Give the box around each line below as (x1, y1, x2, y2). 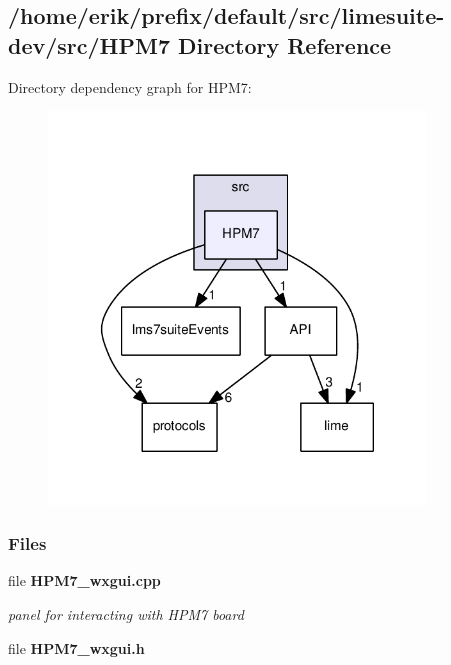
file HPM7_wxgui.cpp (8, 570, 161, 591)
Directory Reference (178, 29, 392, 60)
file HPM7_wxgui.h (8, 637, 145, 658)
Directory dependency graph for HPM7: (8, 76, 252, 97)
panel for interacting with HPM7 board (8, 603, 244, 624)
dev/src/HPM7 (8, 29, 171, 60)
